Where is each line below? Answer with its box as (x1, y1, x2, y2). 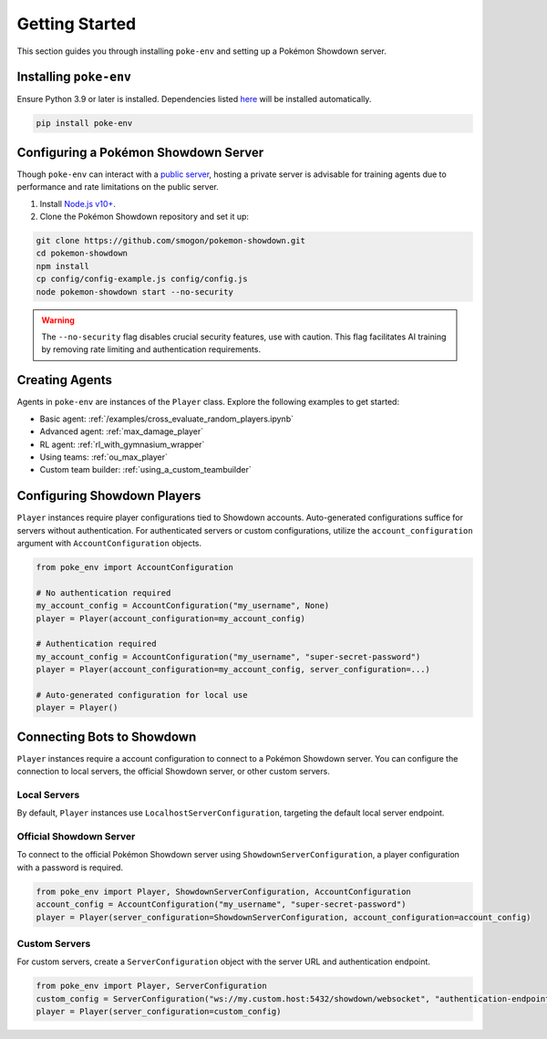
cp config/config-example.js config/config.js (36, 274, 248, 285)
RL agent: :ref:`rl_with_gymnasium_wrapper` (39, 439, 205, 450)
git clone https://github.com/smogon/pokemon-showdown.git (36, 235, 305, 246)
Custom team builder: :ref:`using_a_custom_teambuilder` (39, 464, 253, 475)
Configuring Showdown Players (16, 488, 201, 504)
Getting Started (16, 14, 137, 34)
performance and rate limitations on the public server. (16, 182, 219, 192)
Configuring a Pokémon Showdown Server (16, 144, 264, 160)
